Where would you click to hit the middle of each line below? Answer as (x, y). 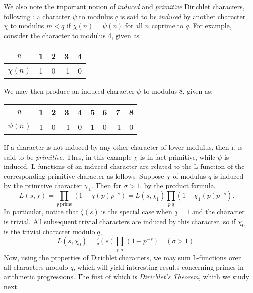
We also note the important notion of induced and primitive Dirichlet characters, (124, 6)
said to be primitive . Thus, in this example (68, 157)
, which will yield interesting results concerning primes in (158, 267)
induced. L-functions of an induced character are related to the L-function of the (124, 166)
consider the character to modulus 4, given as (72, 35)
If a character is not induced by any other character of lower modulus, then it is (123, 147)
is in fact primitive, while (178, 157)
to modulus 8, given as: (178, 91)
